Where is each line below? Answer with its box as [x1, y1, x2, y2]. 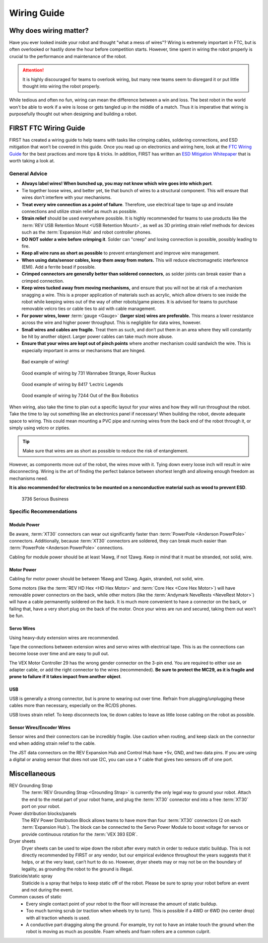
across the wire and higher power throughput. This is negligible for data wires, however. [21, 319, 201, 325]
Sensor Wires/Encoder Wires [9, 724, 71, 730]
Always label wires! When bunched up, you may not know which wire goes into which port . [21, 180, 213, 186]
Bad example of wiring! [21, 359, 69, 365]
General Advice [9, 170, 48, 177]
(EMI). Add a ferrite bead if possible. [21, 264, 96, 270]
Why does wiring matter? [9, 26, 89, 35]
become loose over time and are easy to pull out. [9, 651, 109, 657]
